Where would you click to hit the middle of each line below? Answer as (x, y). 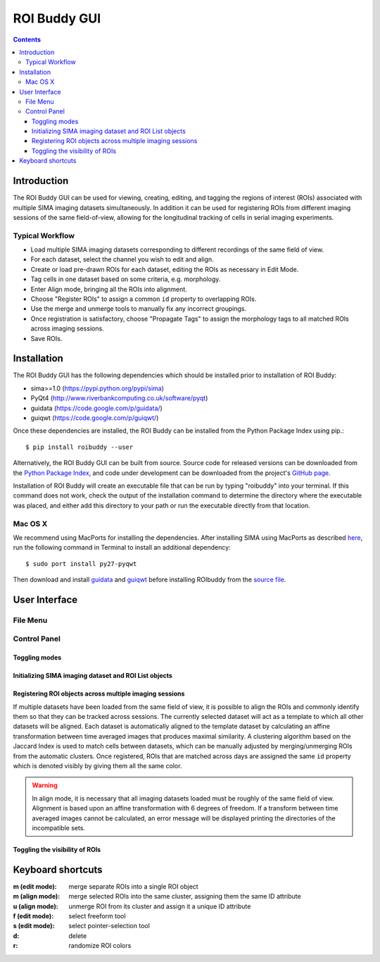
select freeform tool (97, 916)
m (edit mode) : (35, 886)
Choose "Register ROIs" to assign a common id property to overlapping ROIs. (144, 299)
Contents (27, 39)
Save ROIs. (46, 338)
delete (78, 936)
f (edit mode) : (33, 916)
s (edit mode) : (34, 926)
